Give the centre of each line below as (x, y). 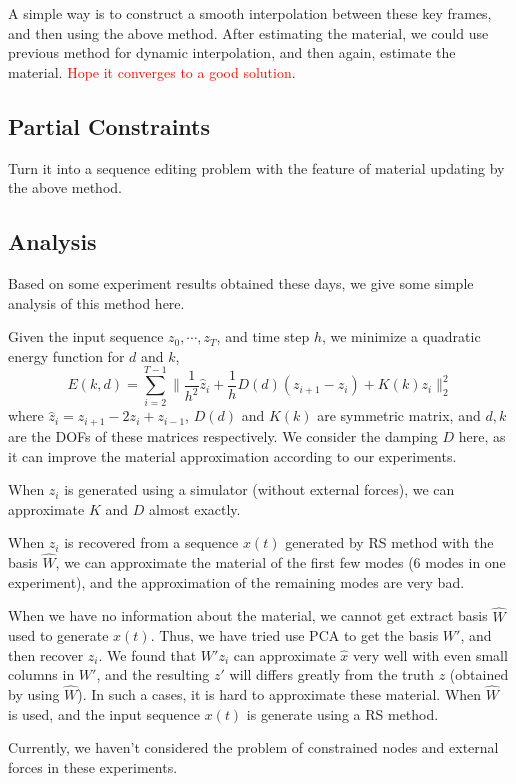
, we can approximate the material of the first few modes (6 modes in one (280, 562)
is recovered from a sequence (151, 542)
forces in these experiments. (93, 766)
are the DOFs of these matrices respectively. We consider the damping (223, 435)
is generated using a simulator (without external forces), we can (259, 489)
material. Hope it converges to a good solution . (152, 71)
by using (34, 694)
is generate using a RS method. (342, 713)
